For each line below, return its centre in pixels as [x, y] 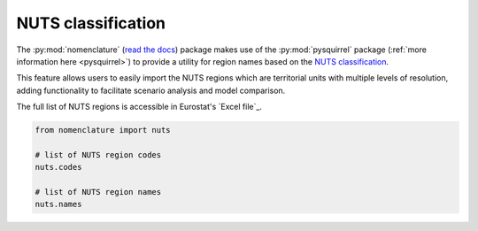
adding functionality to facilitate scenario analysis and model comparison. [151, 90]
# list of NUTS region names [98, 192]
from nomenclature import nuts [103, 130]
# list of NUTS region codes [98, 154]
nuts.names [58, 204]
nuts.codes [58, 167]
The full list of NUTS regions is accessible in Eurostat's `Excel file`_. [139, 107]
